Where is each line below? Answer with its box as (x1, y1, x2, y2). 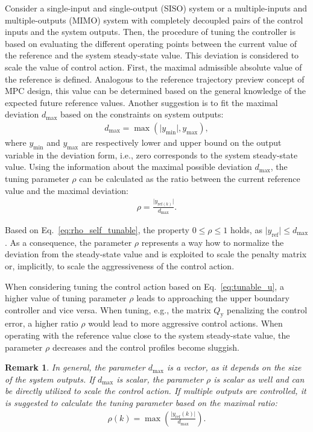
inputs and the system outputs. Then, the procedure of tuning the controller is (5, 25, 296, 38)
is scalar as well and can (213, 372, 305, 385)
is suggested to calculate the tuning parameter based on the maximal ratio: (5, 396, 277, 409)
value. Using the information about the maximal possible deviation (5, 160, 252, 173)
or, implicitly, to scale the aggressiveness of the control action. (5, 259, 235, 272)
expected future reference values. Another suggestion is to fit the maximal (5, 96, 278, 108)
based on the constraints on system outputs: (60, 108, 224, 121)
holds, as (230, 223, 262, 236)
